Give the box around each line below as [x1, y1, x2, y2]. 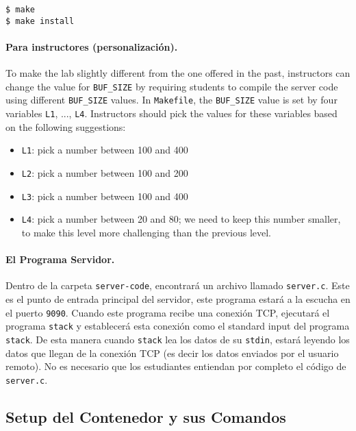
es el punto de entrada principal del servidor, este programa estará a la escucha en [5, 291, 351, 306]
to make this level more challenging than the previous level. [21, 225, 272, 239]
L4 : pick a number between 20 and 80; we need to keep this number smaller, [21, 212, 341, 226]
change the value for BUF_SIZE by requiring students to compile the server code [5, 79, 338, 93]
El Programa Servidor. [5, 252, 115, 267]
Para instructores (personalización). [5, 39, 178, 53]
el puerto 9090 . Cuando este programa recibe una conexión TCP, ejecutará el [5, 305, 330, 319]
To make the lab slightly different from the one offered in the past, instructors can [5, 66, 351, 80]
